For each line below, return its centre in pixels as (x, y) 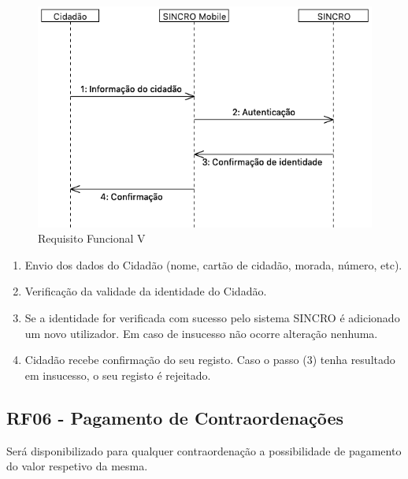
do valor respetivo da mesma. (77, 466)
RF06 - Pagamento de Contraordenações (175, 417)
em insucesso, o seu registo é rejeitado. (118, 375)
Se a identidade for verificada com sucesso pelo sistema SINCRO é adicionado (212, 318)
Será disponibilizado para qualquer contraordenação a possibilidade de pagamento (204, 450)
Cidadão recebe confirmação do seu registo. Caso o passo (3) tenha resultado (210, 360)
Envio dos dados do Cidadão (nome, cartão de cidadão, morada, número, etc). (213, 264)
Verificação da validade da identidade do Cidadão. (146, 291)
